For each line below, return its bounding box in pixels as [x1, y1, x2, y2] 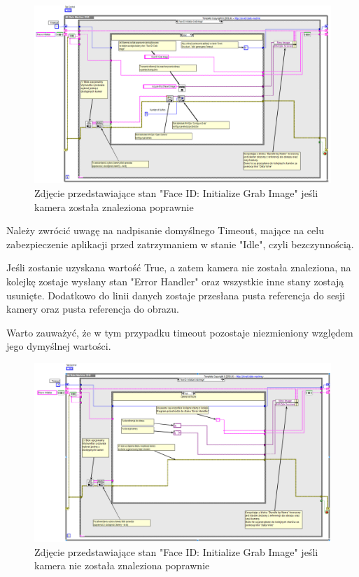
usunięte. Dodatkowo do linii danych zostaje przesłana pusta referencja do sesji [6, 287, 345, 302]
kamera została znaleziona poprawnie [34, 199, 194, 214]
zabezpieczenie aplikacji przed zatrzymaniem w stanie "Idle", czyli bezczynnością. [6, 236, 354, 251]
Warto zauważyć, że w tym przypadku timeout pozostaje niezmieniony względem [6, 325, 353, 339]
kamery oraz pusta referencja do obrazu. [6, 301, 179, 316]
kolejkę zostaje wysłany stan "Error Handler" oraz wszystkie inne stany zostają [6, 273, 344, 288]
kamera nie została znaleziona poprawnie [34, 558, 210, 573]
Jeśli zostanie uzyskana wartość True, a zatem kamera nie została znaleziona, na [6, 260, 351, 275]
